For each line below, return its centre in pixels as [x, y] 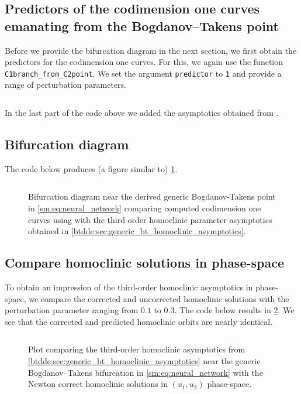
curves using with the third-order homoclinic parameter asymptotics [150, 219]
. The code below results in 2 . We [234, 310]
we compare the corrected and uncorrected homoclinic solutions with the [159, 298]
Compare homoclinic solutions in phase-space [145, 263]
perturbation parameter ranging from [72, 310]
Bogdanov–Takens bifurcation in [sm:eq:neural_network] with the [146, 372]
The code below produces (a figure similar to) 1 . [91, 168]
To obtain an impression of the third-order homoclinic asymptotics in [129, 287]
